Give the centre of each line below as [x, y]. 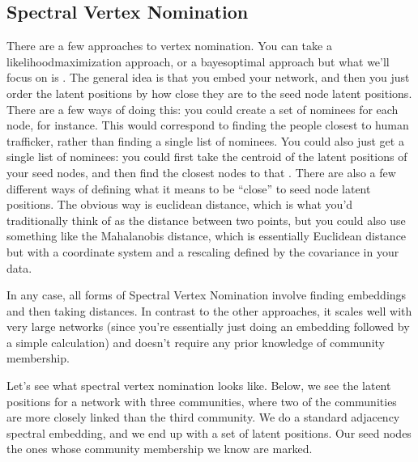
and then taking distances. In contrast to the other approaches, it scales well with [209, 310]
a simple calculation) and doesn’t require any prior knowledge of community [196, 342]
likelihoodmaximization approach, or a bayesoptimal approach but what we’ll [198, 61]
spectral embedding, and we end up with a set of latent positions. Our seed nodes [209, 432]
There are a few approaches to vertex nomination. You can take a [169, 46]
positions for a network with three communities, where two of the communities [202, 401]
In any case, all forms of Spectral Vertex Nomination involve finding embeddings [207, 295]
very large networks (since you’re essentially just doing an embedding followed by [208, 326]
